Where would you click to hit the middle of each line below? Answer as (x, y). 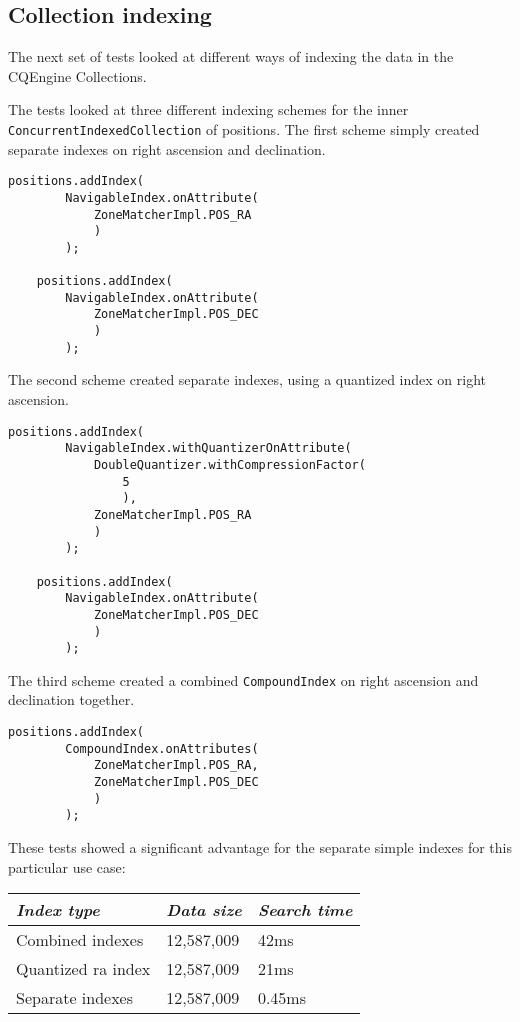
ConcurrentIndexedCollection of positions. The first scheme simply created (244, 128)
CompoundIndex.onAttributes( (162, 748)
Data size (204, 910)
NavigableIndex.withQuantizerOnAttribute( (208, 448)
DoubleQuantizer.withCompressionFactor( (229, 464)
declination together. (71, 699)
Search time (305, 910)
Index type (58, 910)
